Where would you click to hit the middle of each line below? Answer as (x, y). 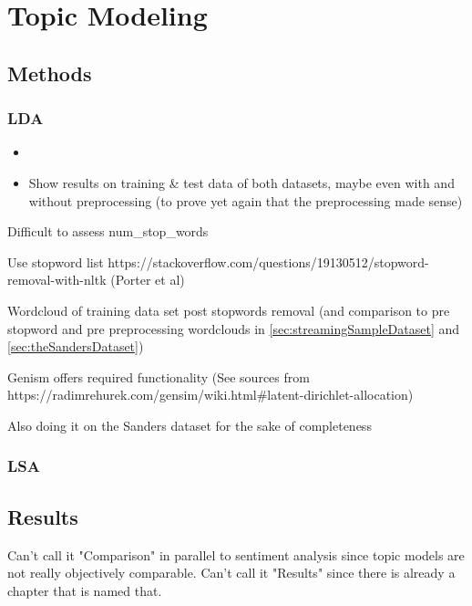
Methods (50, 73)
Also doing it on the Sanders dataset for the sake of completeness (190, 425)
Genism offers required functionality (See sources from (159, 376)
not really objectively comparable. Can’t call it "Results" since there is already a (231, 573)
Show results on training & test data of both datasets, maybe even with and (241, 182)
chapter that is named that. (85, 590)
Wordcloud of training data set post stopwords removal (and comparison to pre (229, 310)
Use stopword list (56, 261)
